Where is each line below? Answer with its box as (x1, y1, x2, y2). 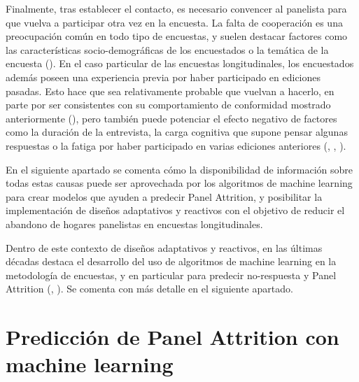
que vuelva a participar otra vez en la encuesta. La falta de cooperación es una (6, 15, 343, 29)
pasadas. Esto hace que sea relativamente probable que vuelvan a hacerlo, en (6, 83, 335, 98)
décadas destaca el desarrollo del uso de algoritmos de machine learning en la (6, 254, 337, 269)
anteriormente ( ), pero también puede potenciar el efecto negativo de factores (6, 111, 337, 125)
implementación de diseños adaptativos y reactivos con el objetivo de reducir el (6, 203, 345, 218)
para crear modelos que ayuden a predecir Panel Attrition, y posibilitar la (6, 189, 323, 204)
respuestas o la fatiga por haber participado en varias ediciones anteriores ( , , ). (6, 138, 346, 153)
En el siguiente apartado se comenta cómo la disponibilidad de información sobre (6, 162, 353, 176)
